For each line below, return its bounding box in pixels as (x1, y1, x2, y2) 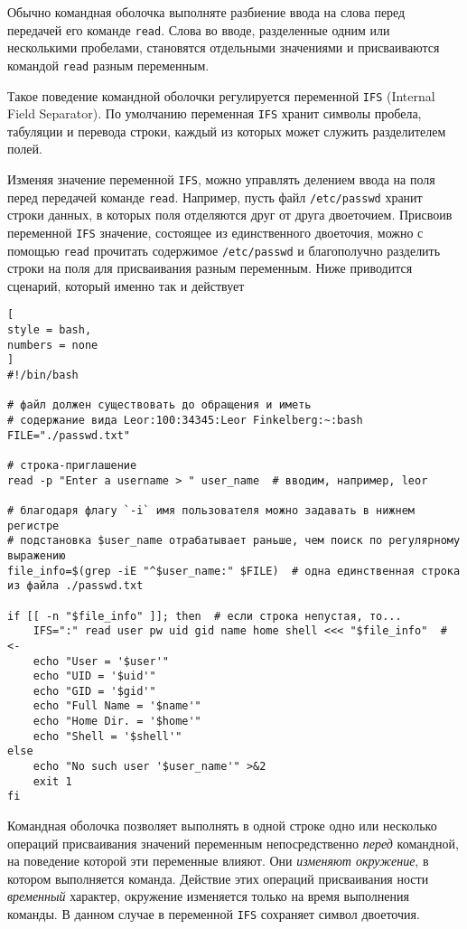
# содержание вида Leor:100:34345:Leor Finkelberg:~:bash (7, 414, 363, 427)
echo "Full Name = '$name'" (33, 699, 201, 713)
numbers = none (7, 338, 98, 352)
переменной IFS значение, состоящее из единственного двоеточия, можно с (7, 222, 424, 241)
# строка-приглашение (7, 458, 137, 472)
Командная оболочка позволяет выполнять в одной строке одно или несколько (7, 816, 437, 835)
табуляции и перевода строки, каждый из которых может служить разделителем (7, 121, 446, 140)
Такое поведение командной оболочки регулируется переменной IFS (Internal (7, 86, 435, 105)
